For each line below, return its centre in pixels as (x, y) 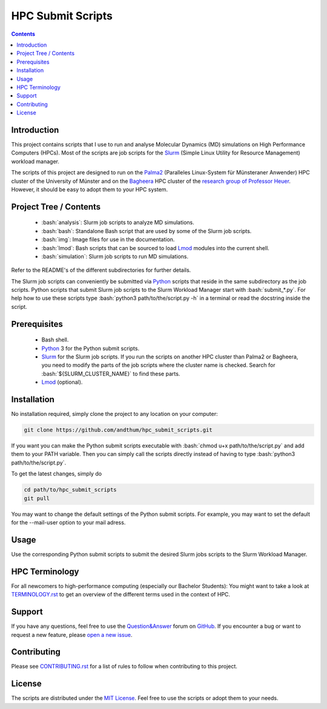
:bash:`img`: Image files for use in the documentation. (108, 240)
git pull (37, 498)
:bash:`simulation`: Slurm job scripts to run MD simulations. (115, 256)
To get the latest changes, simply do (57, 474)
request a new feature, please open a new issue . (72, 635)
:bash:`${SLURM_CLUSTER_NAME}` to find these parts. (111, 374)
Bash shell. (55, 340)
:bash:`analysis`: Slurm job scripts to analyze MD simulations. (118, 223)
